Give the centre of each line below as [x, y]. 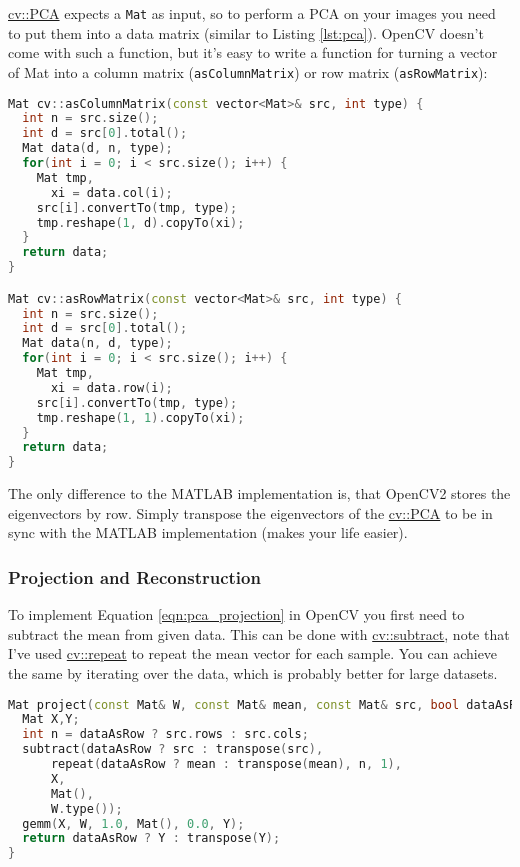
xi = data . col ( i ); [111, 192]
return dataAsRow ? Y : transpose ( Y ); [151, 838]
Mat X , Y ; [51, 719]
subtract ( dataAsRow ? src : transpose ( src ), [173, 749]
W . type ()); [86, 808]
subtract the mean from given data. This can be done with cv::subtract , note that [259, 633]
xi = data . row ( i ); [111, 387]
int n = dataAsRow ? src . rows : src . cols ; [165, 734]
